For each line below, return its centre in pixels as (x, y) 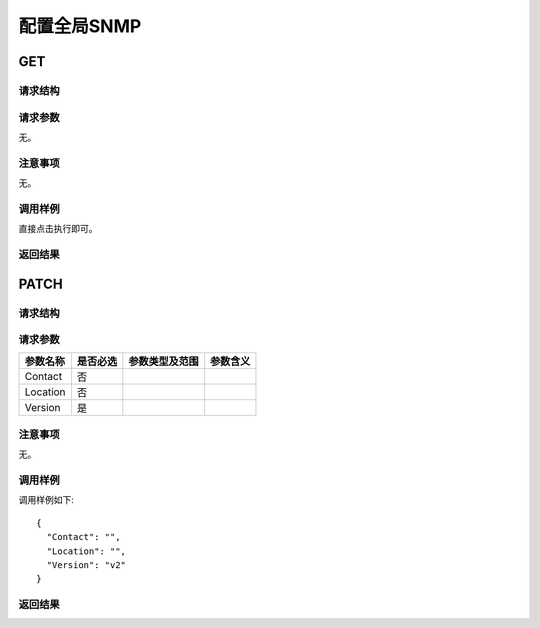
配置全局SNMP (80, 26)
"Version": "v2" (86, 564)
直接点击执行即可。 (58, 229)
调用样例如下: (46, 500)
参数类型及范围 (163, 362)
